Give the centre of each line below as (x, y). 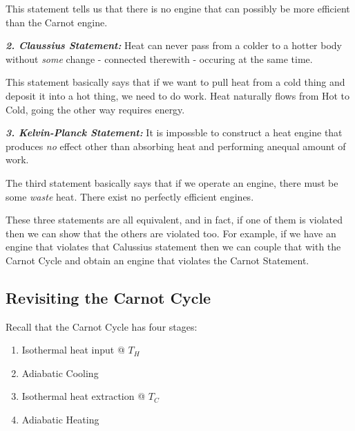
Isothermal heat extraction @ (84, 396)
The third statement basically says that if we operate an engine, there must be (172, 182)
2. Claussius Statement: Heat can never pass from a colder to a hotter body (174, 45)
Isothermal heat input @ (73, 350)
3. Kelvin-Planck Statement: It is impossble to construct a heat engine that (174, 132)
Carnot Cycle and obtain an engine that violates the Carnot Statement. (157, 260)
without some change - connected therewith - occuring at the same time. (159, 58)
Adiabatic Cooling (60, 373)
